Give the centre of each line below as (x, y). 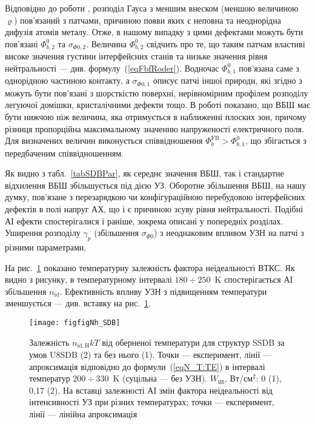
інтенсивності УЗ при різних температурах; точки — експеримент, (152, 402)
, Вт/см (239, 378)
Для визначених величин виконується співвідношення (104, 140)
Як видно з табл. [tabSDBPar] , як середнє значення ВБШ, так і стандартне (144, 173)
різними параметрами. (46, 247)
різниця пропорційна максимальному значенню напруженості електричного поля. (154, 128)
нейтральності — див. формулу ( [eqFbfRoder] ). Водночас (112, 68)
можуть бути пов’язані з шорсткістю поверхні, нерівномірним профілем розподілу (157, 93)
